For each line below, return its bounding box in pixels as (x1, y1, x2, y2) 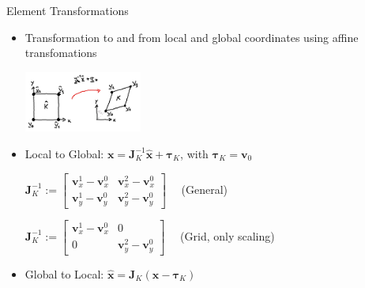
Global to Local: (24, 265, 104, 282)
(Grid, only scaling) (180, 227, 275, 244)
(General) (181, 180, 228, 197)
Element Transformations (6, 2, 129, 18)
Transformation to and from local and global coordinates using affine (24, 28, 359, 45)
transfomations (24, 44, 97, 61)
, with (180, 145, 209, 161)
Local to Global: (24, 145, 104, 161)
